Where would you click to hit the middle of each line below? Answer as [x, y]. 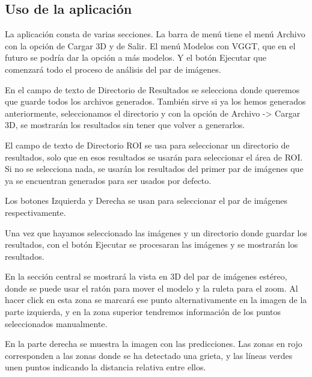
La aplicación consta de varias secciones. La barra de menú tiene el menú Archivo [155, 34]
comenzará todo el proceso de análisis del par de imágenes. [113, 69]
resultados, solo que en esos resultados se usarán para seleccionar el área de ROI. [154, 157]
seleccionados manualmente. [56, 323]
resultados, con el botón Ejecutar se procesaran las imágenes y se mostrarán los [151, 244]
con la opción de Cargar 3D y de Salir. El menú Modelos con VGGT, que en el [150, 45]
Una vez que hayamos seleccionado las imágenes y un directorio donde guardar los [156, 232]
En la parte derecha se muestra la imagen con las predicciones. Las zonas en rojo [154, 344]
